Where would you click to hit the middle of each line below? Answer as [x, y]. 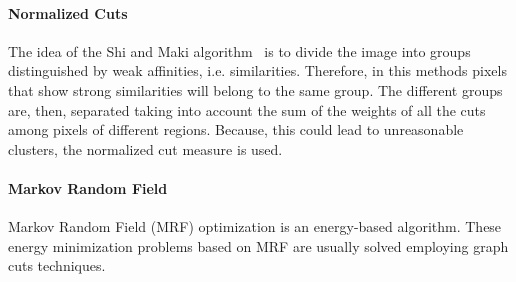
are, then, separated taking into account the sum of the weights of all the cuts [247, 109]
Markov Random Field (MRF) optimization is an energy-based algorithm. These [255, 226]
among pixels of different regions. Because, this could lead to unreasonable [236, 129]
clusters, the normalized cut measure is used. [145, 148]
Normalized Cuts [68, 12]
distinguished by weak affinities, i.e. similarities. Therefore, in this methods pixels [257, 70]
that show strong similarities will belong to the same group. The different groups [255, 89]
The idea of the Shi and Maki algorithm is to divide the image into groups [239, 50]
